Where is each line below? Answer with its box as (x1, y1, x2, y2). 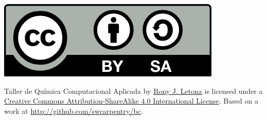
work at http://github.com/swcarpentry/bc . (4, 105, 143, 116)
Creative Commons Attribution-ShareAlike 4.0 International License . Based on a (4, 95, 258, 106)
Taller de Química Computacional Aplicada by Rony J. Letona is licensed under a (4, 85, 263, 96)
